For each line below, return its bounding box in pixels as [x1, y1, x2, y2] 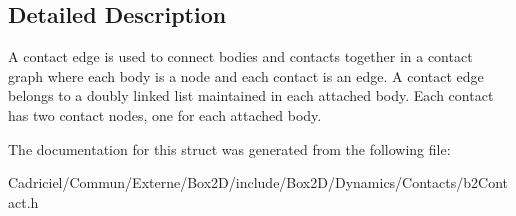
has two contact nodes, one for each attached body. [8, 104, 322, 125]
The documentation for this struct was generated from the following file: [8, 138, 451, 159]
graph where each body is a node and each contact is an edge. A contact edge [8, 65, 484, 86]
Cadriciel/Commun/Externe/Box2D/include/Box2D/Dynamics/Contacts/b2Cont [8, 172, 508, 193]
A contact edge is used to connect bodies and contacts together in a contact [8, 46, 473, 67]
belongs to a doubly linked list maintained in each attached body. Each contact [8, 85, 494, 106]
